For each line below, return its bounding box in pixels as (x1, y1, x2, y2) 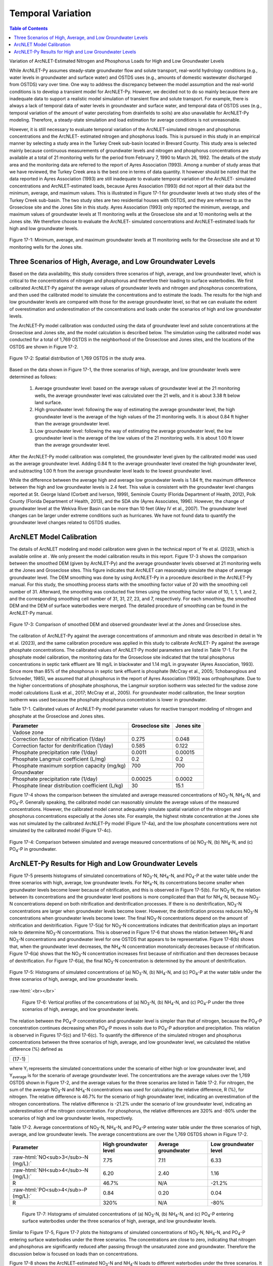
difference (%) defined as (9, 1046, 63, 1052)
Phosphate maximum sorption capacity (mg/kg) (12, 762, 126, 769)
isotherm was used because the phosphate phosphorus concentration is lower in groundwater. (9, 697, 207, 702)
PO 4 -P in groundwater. (9, 846, 57, 853)
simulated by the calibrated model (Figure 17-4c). (9, 827, 112, 834)
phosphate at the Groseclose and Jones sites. (9, 713, 105, 719)
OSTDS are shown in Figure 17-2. (9, 343, 78, 349)
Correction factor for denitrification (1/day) (12, 742, 114, 749)
